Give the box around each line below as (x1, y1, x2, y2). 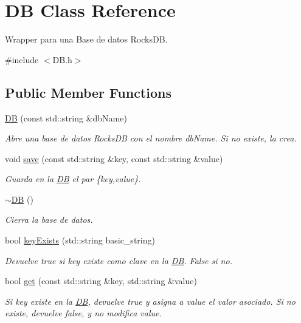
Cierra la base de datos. (5, 213, 93, 226)
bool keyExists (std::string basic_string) (5, 234, 155, 246)
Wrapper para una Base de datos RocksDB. (5, 33, 168, 46)
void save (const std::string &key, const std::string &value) (5, 152, 223, 165)
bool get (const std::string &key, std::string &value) (5, 274, 197, 287)
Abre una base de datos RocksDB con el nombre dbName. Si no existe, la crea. (5, 132, 297, 144)
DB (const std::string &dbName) (5, 111, 127, 124)
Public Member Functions (5, 83, 171, 101)
